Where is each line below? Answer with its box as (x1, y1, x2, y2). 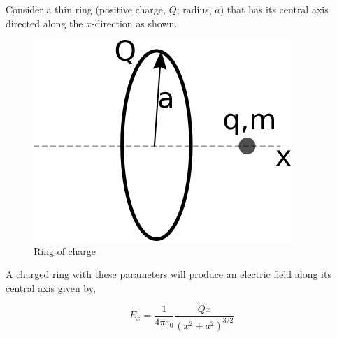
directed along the (6, 15, 83, 30)
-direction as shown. (92, 15, 178, 30)
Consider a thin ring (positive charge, (6, 2, 166, 16)
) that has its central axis (220, 2, 329, 16)
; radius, (176, 2, 212, 16)
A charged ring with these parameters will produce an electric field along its (6, 267, 331, 281)
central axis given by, (6, 280, 96, 295)
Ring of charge (34, 243, 96, 258)
